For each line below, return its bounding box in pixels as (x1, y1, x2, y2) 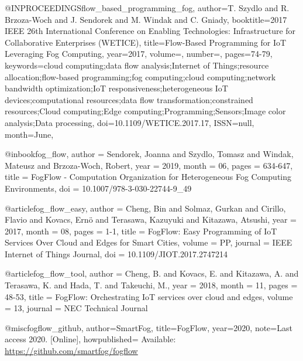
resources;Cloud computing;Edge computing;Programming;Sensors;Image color (5, 105, 286, 117)
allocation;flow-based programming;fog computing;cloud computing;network (5, 70, 276, 83)
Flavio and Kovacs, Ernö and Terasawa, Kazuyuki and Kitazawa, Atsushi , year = (5, 213, 297, 226)
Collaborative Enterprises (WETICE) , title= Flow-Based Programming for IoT (5, 36, 287, 48)
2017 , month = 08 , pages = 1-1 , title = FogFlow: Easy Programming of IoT (5, 224, 277, 237)
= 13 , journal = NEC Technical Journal (5, 302, 148, 314)
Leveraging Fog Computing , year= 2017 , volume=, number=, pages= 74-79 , (5, 47, 273, 60)
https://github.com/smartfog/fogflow (5, 345, 138, 357)
